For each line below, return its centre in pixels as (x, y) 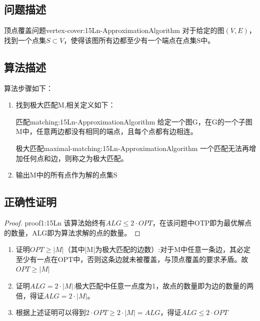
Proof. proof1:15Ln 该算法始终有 (55, 222)
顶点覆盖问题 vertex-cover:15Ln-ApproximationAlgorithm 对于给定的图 (114, 30)
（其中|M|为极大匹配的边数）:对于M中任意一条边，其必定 (157, 249)
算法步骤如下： (28, 88)
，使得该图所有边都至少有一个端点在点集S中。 (139, 40)
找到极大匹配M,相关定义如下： (65, 105)
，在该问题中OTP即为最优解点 (202, 222)
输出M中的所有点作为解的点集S (66, 175)
